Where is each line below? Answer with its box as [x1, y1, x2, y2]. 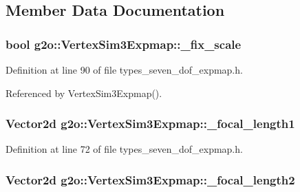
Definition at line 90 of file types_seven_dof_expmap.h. [6, 63, 243, 76]
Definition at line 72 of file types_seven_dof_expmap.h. [6, 142, 243, 156]
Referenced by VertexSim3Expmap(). [6, 85, 162, 100]
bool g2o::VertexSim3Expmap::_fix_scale [6, 35, 242, 52]
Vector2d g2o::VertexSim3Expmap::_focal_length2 [6, 171, 295, 188]
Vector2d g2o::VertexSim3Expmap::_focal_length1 [6, 115, 295, 132]
